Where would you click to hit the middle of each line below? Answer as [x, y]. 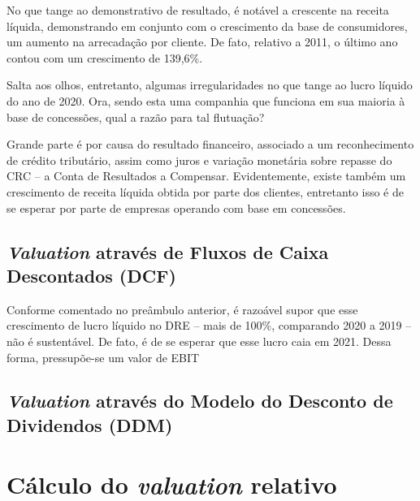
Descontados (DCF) [91, 275]
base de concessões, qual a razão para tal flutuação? [136, 117]
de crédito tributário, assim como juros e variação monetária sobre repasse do [199, 160]
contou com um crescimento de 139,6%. [105, 57]
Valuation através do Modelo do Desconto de [200, 401]
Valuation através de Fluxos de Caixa [168, 251]
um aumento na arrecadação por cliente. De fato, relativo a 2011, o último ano [202, 42]
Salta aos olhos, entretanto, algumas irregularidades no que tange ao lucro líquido [210, 85]
